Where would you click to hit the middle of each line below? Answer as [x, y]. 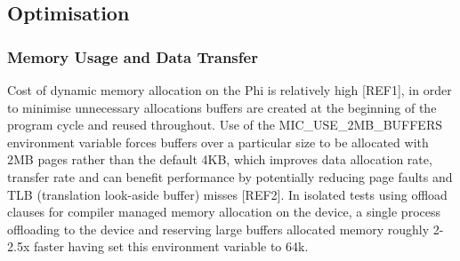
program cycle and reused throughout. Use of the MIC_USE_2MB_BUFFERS [225, 125]
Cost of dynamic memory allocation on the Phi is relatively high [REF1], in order [230, 90]
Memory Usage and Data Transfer [133, 56]
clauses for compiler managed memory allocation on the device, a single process [224, 212]
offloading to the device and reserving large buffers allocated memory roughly [218, 229]
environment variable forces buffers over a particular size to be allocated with [218, 142]
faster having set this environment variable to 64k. [171, 246]
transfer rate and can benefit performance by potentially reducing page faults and [230, 176]
